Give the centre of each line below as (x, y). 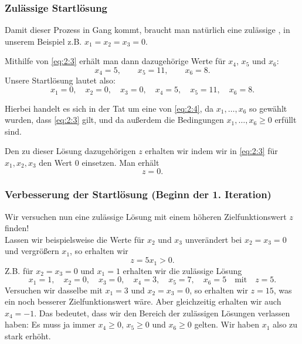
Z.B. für (19, 270)
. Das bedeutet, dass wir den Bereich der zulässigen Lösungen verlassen (162, 313)
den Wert (56, 162)
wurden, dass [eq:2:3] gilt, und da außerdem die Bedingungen (114, 120)
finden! (17, 228)
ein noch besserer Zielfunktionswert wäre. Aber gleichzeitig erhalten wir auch (143, 301)
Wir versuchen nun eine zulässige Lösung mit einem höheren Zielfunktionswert (146, 216)
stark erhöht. (28, 335)
